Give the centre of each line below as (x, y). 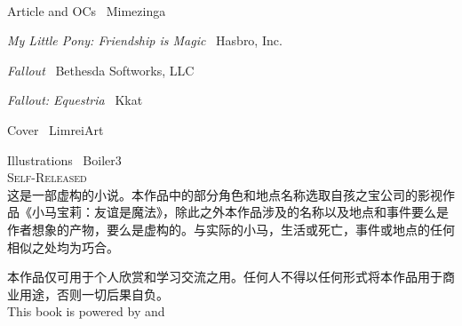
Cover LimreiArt (56, 129)
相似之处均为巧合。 (63, 246)
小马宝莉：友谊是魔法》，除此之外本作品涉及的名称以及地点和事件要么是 (240, 212)
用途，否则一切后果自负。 (94, 294)
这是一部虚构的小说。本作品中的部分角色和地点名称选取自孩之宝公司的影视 (225, 194)
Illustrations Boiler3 (64, 159)
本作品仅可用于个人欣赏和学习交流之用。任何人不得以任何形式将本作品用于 (225, 277)
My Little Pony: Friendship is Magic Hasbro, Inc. (145, 40)
